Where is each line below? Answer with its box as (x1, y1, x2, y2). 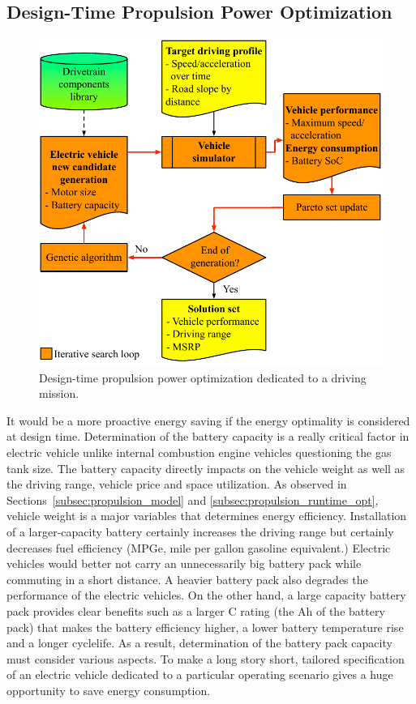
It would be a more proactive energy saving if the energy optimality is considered (6, 412, 410, 429)
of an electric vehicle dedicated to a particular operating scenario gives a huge (6, 666, 393, 683)
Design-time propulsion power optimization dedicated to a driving (39, 369, 367, 386)
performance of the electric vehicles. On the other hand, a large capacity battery (6, 587, 406, 604)
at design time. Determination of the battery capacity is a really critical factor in (6, 428, 410, 445)
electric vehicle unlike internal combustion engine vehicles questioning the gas (6, 444, 392, 461)
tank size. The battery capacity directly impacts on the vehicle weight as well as (6, 459, 405, 476)
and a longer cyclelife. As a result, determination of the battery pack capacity (6, 634, 392, 651)
